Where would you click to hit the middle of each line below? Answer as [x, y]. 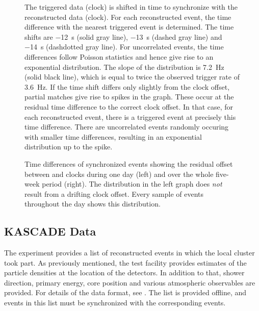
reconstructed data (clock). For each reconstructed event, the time [128, 17]
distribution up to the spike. [69, 147]
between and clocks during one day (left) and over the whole [119, 174]
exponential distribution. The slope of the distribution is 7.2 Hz [124, 67]
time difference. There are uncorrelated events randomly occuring [127, 127]
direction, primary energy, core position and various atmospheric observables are [130, 282]
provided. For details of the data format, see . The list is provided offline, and [125, 292]
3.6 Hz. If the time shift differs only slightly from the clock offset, [127, 86]
